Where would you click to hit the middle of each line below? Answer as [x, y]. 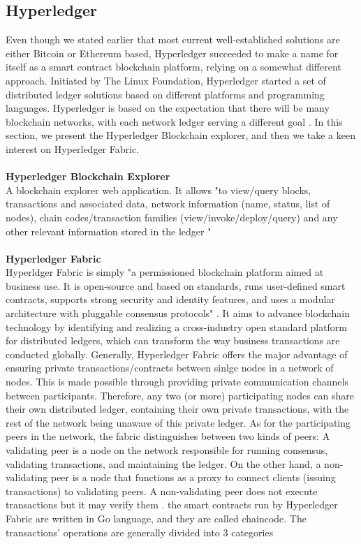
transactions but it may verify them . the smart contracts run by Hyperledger [172, 505]
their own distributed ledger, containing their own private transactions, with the [177, 409]
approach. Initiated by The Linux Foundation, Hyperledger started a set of [166, 80]
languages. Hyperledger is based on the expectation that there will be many [168, 108]
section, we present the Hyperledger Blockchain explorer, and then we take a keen [180, 135]
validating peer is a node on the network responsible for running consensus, [167, 450]
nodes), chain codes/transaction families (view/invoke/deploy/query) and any [172, 217]
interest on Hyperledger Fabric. [73, 148]
